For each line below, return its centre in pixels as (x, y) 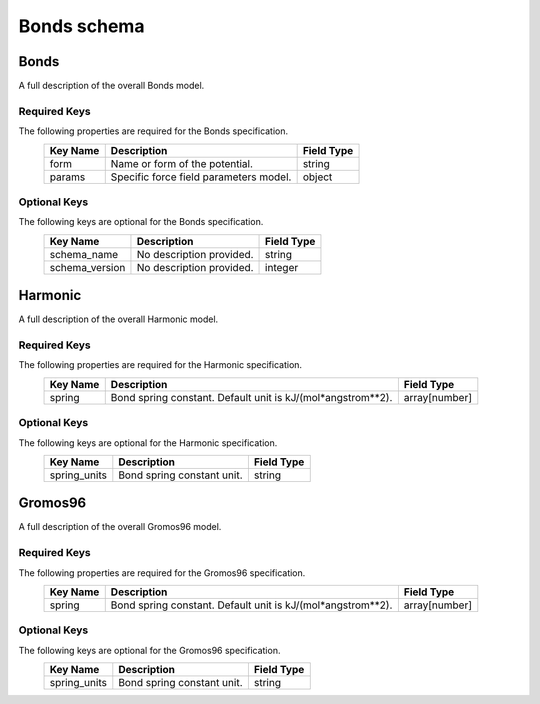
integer (282, 267)
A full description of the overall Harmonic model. (118, 319)
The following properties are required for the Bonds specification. (153, 131)
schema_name (84, 254)
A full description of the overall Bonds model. (111, 86)
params (67, 177)
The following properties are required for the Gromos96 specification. (162, 572)
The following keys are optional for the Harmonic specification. (148, 442)
